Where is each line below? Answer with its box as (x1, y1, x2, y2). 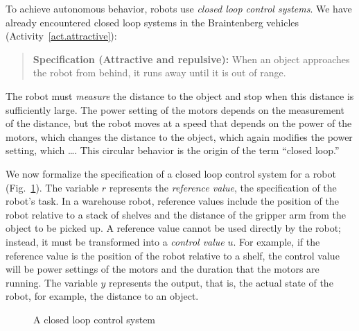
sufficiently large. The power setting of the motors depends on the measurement (6, 102, 344, 117)
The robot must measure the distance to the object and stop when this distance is (6, 88, 354, 103)
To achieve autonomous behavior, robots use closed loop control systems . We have (6, 1, 352, 15)
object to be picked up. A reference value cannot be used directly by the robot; (6, 221, 342, 235)
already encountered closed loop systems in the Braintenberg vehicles (6, 15, 299, 29)
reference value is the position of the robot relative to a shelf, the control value (6, 248, 340, 262)
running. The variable (6, 275, 98, 289)
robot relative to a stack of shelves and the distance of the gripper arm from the (6, 207, 346, 221)
